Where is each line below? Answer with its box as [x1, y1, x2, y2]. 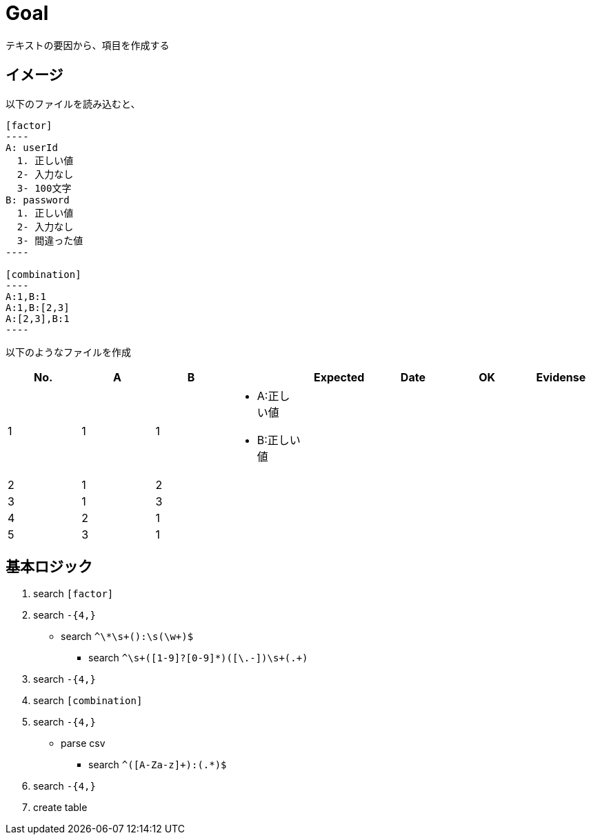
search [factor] [33, 588, 114, 600]
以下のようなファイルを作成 [6, 346, 131, 358]
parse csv [61, 737, 106, 750]
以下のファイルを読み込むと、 [6, 97, 141, 110]
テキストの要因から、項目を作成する [6, 39, 170, 51]
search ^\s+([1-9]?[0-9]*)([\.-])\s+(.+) [88, 652, 308, 664]
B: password [6, 194, 70, 206]
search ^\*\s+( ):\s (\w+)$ [61, 630, 194, 643]
